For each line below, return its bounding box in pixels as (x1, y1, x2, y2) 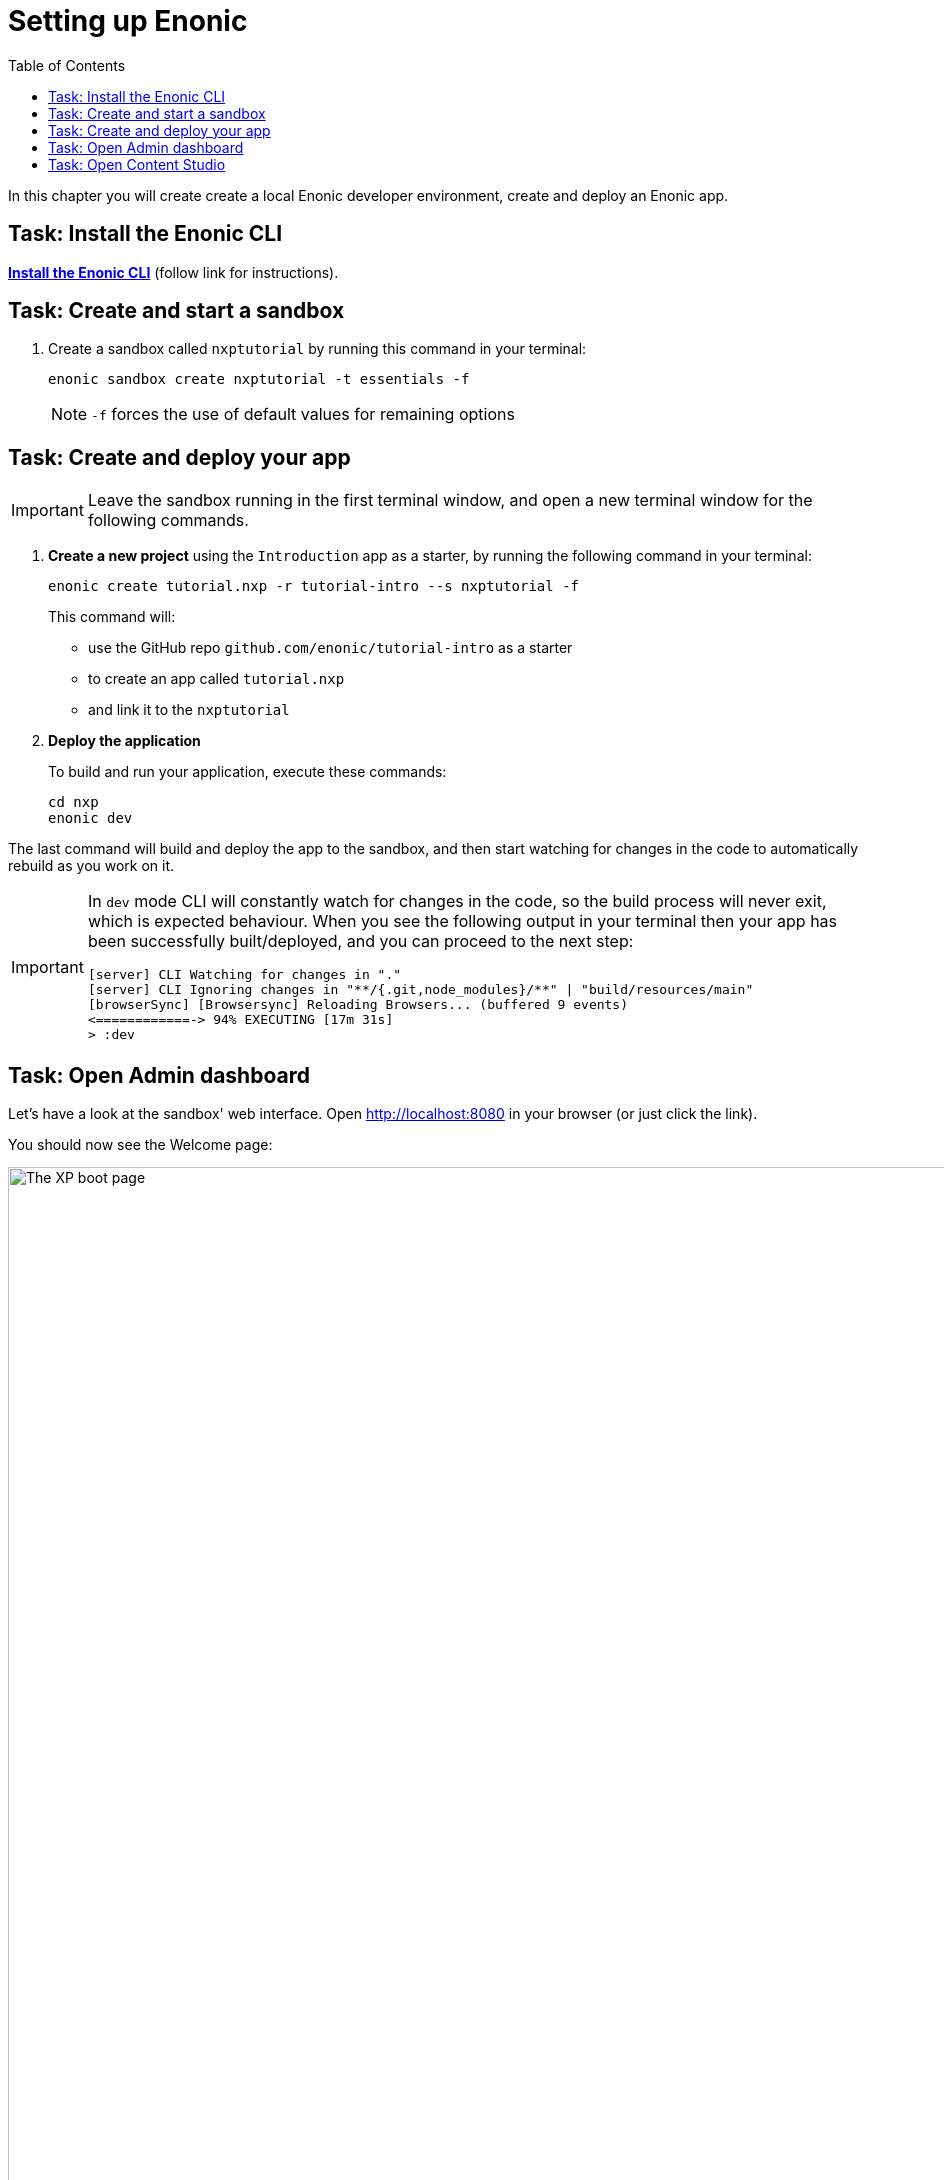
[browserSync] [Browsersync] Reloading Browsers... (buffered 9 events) (87, 997, 629, 1013)
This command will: (48, 608, 176, 626)
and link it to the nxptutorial (88, 701, 290, 719)
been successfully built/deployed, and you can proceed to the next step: (87, 931, 634, 952)
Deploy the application (48, 732, 201, 750)
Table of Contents (8, 56, 126, 74)
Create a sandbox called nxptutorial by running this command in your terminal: (48, 340, 587, 358)
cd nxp (48, 794, 99, 811)
